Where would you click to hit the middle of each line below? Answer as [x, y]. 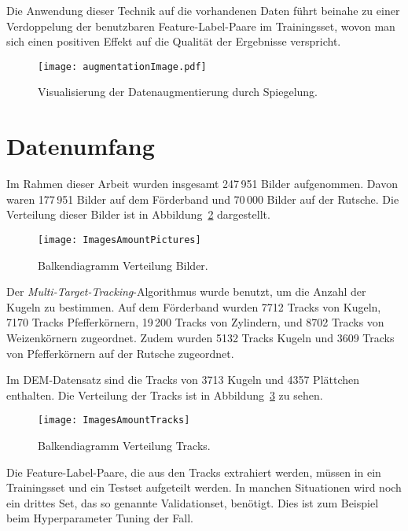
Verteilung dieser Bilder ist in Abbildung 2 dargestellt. [138, 214]
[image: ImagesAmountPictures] [119, 240]
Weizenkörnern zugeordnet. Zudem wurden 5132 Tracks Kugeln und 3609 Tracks [200, 337]
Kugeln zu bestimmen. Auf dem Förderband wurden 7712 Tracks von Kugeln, [194, 306]
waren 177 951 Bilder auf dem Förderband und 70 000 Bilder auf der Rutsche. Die [203, 199]
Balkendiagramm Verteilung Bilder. [123, 265]
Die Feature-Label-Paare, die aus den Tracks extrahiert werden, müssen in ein [194, 472]
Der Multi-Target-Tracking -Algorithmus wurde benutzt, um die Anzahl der [186, 291]
